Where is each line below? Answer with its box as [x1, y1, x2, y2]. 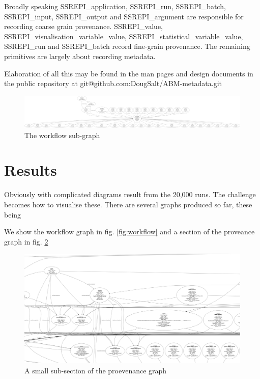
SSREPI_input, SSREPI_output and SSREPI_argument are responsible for [4, 11, 244, 21]
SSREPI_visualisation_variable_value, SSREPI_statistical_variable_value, [4, 31, 243, 41]
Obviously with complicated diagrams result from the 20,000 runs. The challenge [4, 189, 256, 200]
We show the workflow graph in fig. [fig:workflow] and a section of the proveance [4, 226, 255, 237]
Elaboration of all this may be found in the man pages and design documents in [4, 68, 253, 78]
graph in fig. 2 [4, 236, 48, 247]
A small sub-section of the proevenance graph [24, 365, 167, 375]
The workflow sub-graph [24, 129, 100, 140]
